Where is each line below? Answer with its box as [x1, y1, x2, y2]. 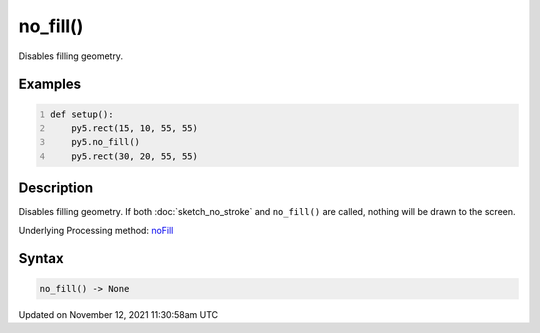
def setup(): [50, 108, 114, 120]
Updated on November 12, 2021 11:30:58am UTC [18, 308, 219, 320]
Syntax [18, 250, 64, 267]
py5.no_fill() [71, 136, 140, 148]
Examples [18, 76, 82, 93]
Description [18, 180, 94, 197]
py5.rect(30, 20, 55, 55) [71, 150, 199, 162]
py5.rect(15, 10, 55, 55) [71, 122, 199, 134]
